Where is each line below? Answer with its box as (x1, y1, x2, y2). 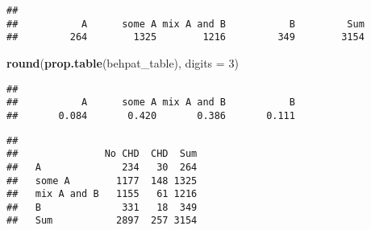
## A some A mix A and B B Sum (6, 18, 365, 30)
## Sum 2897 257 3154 (6, 215, 198, 227)
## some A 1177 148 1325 (6, 175, 198, 187)
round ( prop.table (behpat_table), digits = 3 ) (6, 54, 239, 71)
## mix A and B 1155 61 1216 (6, 188, 198, 200)
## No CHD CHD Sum (6, 148, 198, 160)
